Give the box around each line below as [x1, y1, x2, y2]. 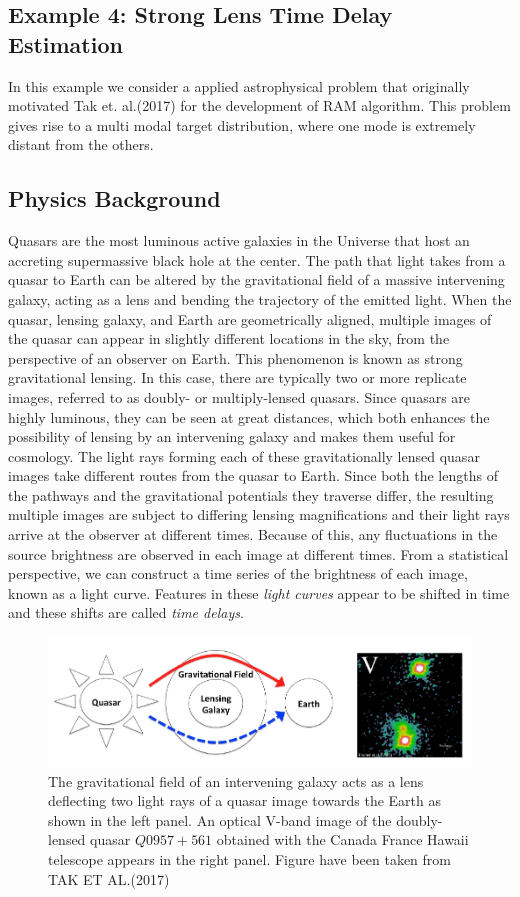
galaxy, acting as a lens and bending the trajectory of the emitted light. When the [8, 288, 512, 309]
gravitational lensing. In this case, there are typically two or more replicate [8, 367, 467, 388]
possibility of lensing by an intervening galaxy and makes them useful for [8, 426, 456, 447]
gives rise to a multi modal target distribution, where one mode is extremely [8, 114, 476, 135]
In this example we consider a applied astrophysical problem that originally [8, 75, 470, 96]
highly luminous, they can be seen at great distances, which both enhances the [8, 406, 490, 427]
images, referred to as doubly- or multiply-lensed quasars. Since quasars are [8, 386, 471, 407]
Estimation [8, 28, 123, 59]
